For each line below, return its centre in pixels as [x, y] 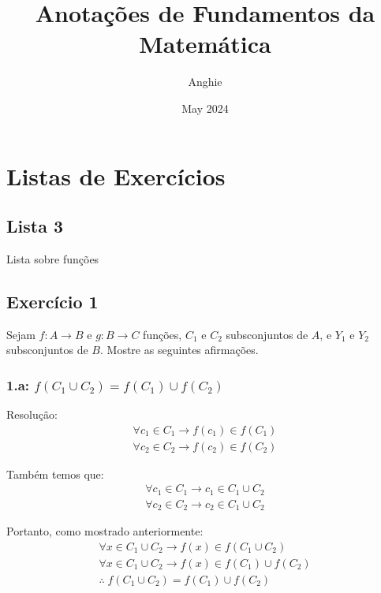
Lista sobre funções [53, 258]
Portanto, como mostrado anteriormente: [105, 531]
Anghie [205, 82]
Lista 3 [35, 226]
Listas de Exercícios [116, 175]
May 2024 [205, 108]
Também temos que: [55, 474]
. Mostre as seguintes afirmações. [179, 350]
